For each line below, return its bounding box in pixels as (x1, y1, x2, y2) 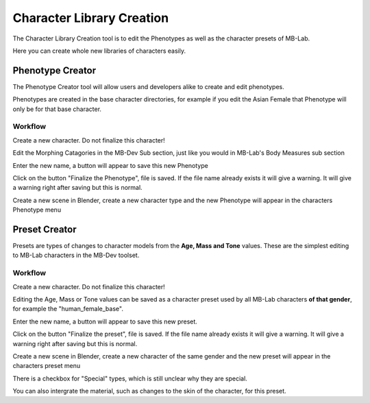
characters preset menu (12, 362, 81, 370)
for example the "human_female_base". (12, 305, 123, 313)
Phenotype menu (12, 206, 62, 214)
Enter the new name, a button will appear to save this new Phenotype (12, 161, 208, 169)
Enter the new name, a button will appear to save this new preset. (12, 317, 198, 326)
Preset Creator (12, 223, 77, 235)
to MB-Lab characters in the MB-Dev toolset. (12, 251, 140, 260)
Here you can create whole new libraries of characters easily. (12, 47, 186, 55)
